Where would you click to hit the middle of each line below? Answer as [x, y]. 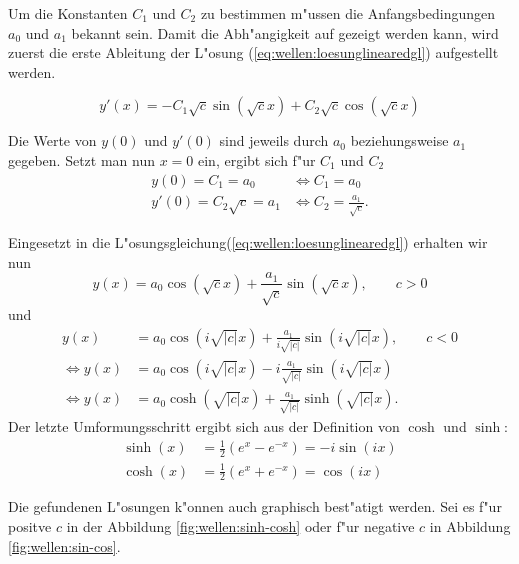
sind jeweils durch [274, 140]
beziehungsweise [399, 140]
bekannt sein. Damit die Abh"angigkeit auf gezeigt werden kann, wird [285, 32]
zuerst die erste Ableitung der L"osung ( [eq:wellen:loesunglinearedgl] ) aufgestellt [253, 52]
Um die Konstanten [68, 13]
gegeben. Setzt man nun [81, 159]
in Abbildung [470, 526]
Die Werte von [52, 140]
